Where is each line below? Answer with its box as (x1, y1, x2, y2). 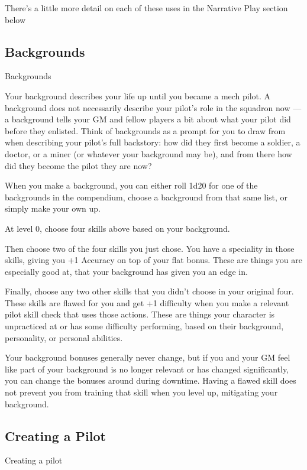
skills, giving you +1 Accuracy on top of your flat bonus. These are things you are (5, 254, 302, 266)
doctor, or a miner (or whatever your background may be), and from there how (5, 147, 292, 160)
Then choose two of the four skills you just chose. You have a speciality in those (5, 242, 295, 254)
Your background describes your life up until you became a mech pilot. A (5, 89, 271, 102)
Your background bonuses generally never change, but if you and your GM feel (5, 351, 290, 364)
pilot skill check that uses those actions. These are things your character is (5, 308, 275, 320)
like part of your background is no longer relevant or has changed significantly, (5, 362, 289, 375)
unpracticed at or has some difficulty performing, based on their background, (5, 320, 284, 332)
